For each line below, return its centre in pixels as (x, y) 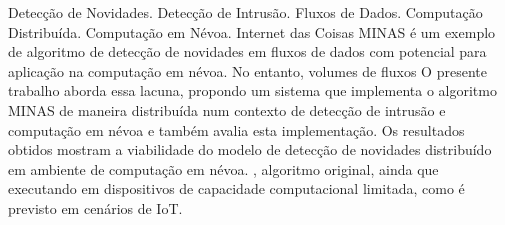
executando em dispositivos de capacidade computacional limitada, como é (236, 188)
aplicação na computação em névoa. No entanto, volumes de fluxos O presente (247, 70)
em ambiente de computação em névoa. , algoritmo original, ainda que (223, 168)
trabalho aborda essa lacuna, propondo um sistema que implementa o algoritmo (252, 90)
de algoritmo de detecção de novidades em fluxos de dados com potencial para (247, 51)
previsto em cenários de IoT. (95, 207)
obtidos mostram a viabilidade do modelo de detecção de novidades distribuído (250, 149)
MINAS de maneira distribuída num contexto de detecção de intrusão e (227, 109)
